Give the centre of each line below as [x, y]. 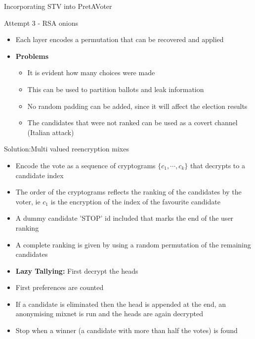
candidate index [40, 175]
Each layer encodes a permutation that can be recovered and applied [120, 39]
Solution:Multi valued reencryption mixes [66, 149]
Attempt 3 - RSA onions [41, 23]
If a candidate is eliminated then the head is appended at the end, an [121, 304]
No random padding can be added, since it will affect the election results [137, 106]
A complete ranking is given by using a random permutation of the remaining [133, 244]
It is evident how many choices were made [91, 73]
